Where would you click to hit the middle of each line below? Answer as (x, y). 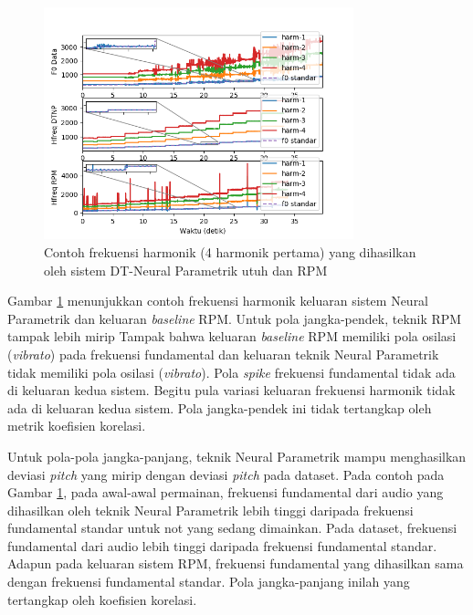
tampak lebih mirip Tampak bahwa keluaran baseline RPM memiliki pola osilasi (232, 336)
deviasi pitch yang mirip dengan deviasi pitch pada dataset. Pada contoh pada (226, 474)
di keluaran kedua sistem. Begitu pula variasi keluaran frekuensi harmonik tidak (231, 390)
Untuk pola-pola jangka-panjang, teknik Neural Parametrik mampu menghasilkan (237, 456)
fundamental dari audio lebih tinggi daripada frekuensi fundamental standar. (222, 545)
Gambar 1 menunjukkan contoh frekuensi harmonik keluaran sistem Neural (218, 301)
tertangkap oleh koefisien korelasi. (102, 599)
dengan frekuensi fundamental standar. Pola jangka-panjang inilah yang (209, 582)
